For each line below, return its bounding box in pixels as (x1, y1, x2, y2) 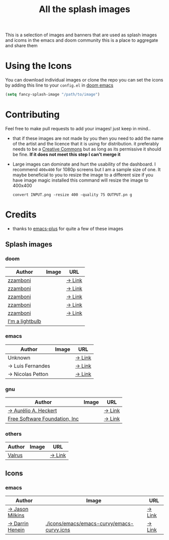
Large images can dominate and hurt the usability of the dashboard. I (12, 161, 156, 167)
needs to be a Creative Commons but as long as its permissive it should (12, 146, 161, 152)
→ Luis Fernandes (8, 362, 50, 369)
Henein (8, 526, 25, 533)
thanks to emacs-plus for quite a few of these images (12, 225, 123, 232)
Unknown (8, 354, 31, 361)
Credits (5, 209, 37, 220)
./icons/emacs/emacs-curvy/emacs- (45, 520, 134, 527)
